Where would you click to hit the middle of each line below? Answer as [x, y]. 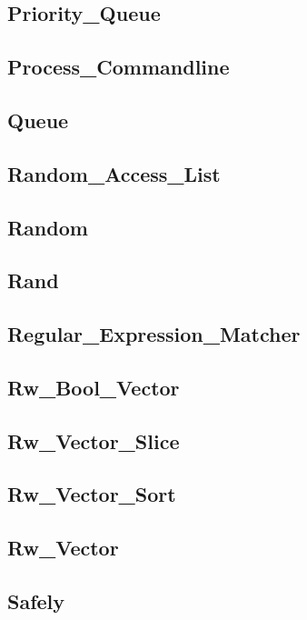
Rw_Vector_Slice [94, 440]
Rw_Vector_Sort [92, 494]
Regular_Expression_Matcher [154, 334]
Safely [36, 600]
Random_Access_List [114, 173]
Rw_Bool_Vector [94, 387]
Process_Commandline [119, 67]
